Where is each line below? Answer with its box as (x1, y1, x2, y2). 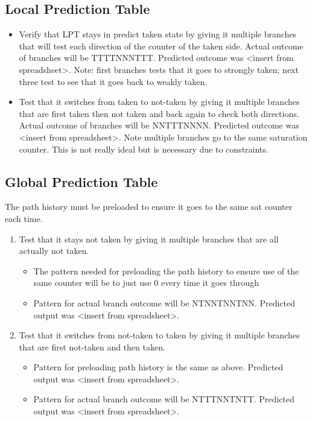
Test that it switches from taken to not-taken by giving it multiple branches (19, 95, 300, 108)
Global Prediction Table (5, 172, 158, 191)
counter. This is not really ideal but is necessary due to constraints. (19, 142, 269, 155)
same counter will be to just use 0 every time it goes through (33, 276, 259, 289)
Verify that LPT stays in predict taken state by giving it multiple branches (19, 28, 297, 40)
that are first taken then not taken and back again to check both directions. (19, 107, 299, 119)
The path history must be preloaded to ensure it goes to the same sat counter (5, 200, 293, 213)
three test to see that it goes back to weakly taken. (19, 75, 208, 87)
